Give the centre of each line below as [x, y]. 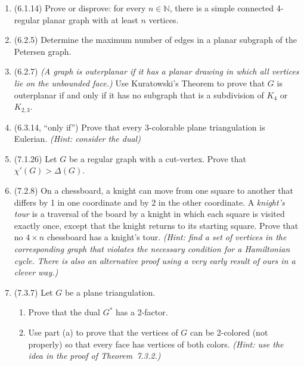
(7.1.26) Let [35, 158]
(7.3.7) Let [33, 292]
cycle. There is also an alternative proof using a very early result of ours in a [155, 260]
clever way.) [36, 272]
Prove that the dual [64, 312]
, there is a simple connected [222, 8]
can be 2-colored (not [229, 332]
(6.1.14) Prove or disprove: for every [80, 8]
